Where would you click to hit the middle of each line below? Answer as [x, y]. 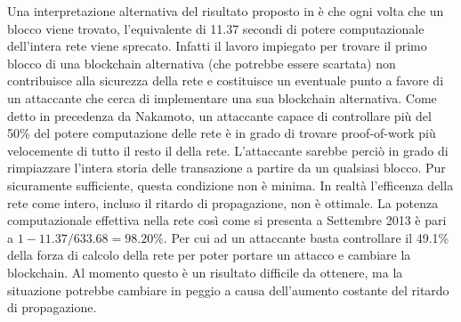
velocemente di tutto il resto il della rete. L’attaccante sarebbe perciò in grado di [228, 150]
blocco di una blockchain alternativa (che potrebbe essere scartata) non [202, 63]
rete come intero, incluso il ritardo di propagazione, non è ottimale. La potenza [223, 202]
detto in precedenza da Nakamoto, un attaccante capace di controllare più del [219, 115]
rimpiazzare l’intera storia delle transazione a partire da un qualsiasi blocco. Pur [226, 168]
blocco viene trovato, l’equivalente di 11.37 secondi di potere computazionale [216, 28]
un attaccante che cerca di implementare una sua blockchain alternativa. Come [222, 97]
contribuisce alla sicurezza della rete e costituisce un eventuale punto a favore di [226, 80]
